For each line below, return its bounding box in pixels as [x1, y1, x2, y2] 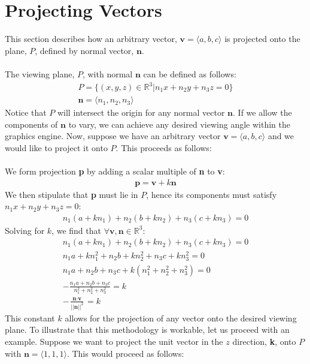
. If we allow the [233, 106, 292, 119]
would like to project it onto [5, 141, 108, 154]
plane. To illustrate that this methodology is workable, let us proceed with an [5, 323, 290, 336]
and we [268, 130, 294, 142]
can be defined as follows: [143, 67, 236, 80]
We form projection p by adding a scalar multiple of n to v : [5, 165, 225, 178]
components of [5, 118, 58, 130]
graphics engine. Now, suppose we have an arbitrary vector [5, 130, 221, 142]
